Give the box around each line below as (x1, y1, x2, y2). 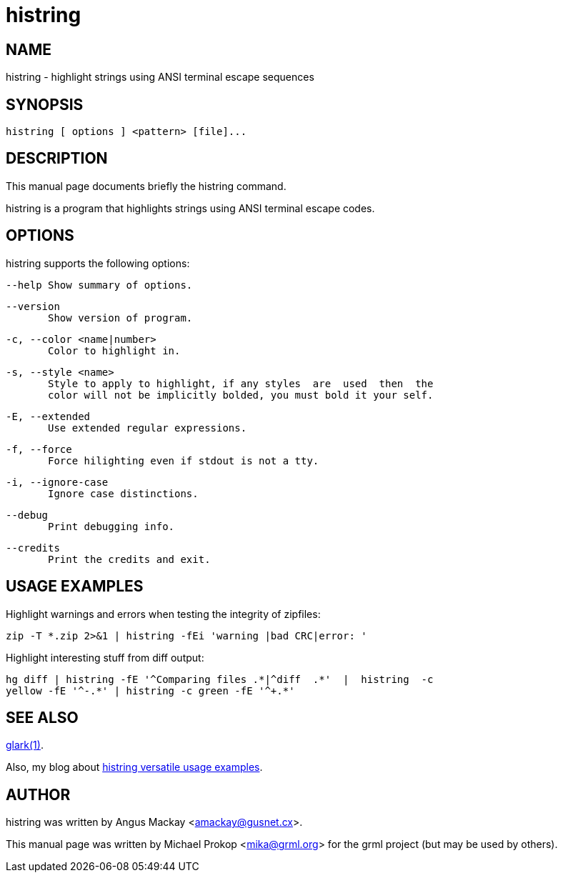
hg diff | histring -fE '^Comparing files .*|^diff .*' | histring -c (6, 673, 434, 685)
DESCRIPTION (6, 149, 108, 168)
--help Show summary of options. (6, 279, 193, 291)
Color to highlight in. (48, 344, 181, 356)
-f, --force (6, 443, 72, 455)
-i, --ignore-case (6, 476, 109, 488)
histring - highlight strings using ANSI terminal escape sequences (6, 71, 314, 84)
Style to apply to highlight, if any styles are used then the (48, 377, 434, 389)
